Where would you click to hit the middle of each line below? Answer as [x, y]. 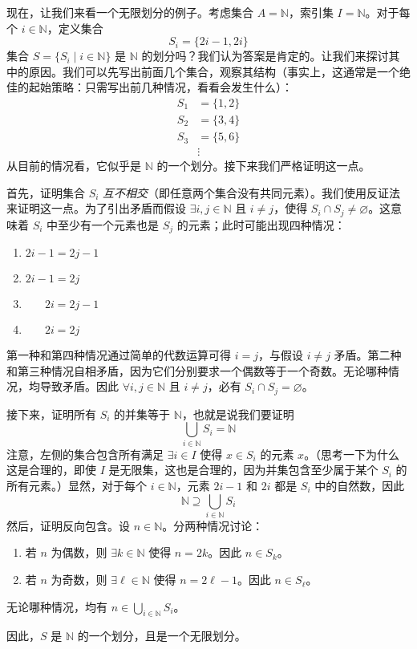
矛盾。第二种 [368, 355]
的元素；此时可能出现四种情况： [261, 224]
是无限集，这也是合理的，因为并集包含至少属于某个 [243, 470]
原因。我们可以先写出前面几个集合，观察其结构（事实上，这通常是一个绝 [219, 71]
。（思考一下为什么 [352, 454]
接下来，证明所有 [51, 414]
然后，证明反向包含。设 [68, 525]
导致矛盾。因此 [79, 386]
